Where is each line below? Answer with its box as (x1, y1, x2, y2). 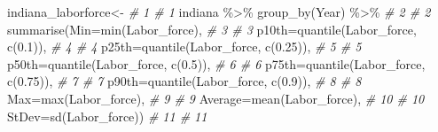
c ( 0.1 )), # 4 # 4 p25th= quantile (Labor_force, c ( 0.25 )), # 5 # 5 (7, 37, 362, 56)
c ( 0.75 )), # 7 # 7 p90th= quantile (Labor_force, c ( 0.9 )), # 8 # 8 (7, 72, 362, 90)
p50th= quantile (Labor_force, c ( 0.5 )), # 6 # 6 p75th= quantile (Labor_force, (7, 54, 426, 73)
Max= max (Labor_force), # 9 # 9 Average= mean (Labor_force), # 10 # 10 (7, 89, 425, 107)
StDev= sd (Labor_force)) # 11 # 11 (7, 106, 207, 125)
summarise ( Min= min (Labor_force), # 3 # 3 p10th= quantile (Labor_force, (7, 19, 417, 38)
